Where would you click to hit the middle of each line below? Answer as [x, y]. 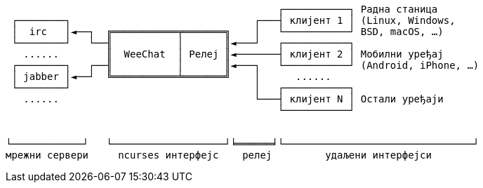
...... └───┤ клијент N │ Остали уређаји [233, 99]
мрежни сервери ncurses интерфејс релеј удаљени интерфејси [219, 155]
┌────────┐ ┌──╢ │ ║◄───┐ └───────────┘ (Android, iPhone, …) [245, 65]
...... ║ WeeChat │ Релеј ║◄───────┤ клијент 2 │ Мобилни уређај [233, 54]
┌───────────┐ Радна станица [358, 9]
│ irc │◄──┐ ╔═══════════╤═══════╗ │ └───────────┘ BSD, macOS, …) [227, 32]
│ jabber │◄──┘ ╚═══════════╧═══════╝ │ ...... [171, 76]
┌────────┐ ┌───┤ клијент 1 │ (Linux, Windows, [233, 20]
